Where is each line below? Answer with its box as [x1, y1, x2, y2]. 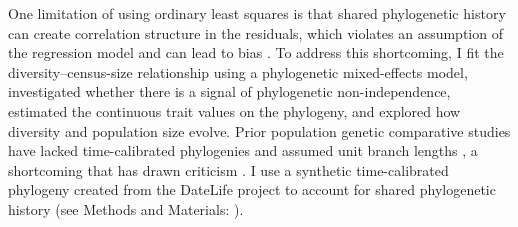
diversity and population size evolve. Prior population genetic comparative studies [8, 120, 511, 141]
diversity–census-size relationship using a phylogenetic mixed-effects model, [8, 61, 468, 82]
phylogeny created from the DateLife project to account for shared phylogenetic [8, 179, 496, 200]
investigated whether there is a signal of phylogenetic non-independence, [8, 81, 451, 102]
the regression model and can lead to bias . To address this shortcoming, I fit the [8, 42, 504, 63]
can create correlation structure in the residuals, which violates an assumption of [8, 22, 503, 43]
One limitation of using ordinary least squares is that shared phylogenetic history [8, 3, 506, 23]
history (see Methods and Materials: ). [8, 198, 244, 219]
